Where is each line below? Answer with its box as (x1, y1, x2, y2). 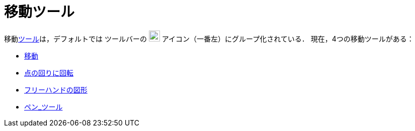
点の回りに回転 (24, 68, 73, 77)
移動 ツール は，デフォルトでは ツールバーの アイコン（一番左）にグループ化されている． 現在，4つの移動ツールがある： (4, 34, 414, 43)
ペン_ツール (24, 102, 63, 111)
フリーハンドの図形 (24, 85, 88, 94)
